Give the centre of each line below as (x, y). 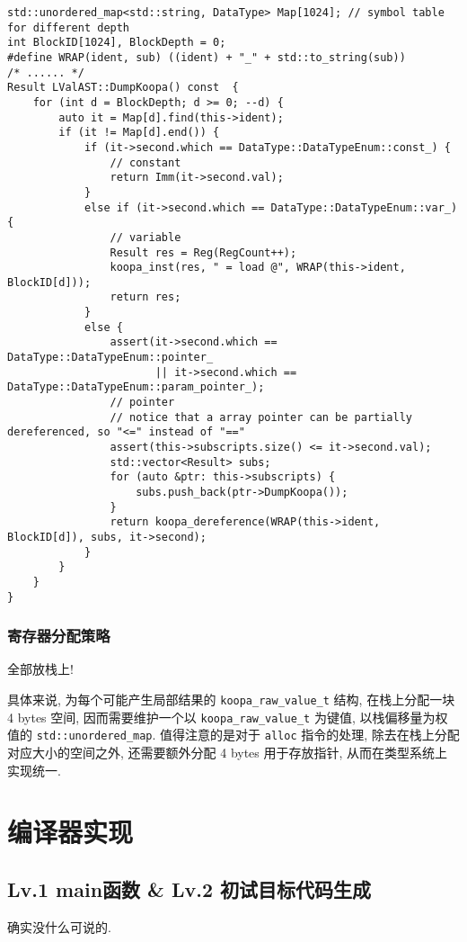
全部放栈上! (40, 669)
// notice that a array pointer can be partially (261, 417)
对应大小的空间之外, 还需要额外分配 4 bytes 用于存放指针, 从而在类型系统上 (228, 753)
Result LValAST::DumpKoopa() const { (123, 88)
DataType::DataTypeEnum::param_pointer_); (136, 387)
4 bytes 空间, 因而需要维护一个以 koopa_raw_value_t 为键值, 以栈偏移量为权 (228, 717)
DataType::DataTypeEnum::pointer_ (110, 358)
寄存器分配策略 (59, 636)
